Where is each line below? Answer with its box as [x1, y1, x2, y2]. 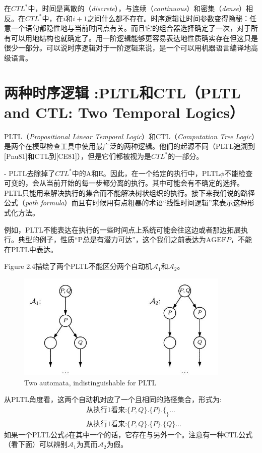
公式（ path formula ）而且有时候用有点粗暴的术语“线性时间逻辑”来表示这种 [4, 197, 247, 208]
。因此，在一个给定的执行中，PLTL [103, 167, 220, 178]
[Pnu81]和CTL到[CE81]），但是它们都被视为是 [4, 151, 151, 161]
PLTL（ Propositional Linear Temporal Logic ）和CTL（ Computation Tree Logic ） [4, 131, 255, 141]
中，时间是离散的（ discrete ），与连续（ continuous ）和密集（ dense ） [28, 3, 246, 13]
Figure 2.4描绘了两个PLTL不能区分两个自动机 [4, 261, 153, 271]
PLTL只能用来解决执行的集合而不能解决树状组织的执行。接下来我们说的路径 [4, 187, 255, 198]
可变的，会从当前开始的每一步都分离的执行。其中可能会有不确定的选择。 [4, 178, 244, 188]
